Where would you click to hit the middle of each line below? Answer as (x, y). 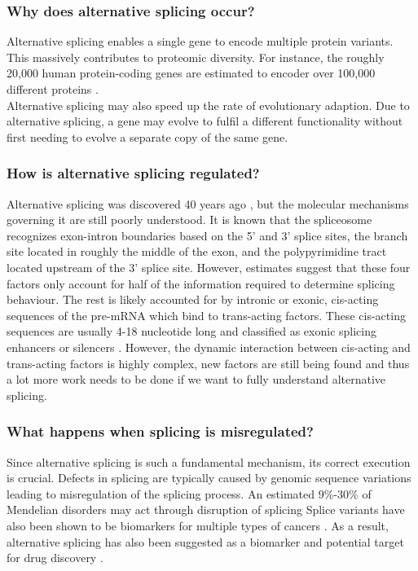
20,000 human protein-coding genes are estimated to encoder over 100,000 (191, 73)
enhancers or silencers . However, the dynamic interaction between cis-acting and (209, 347)
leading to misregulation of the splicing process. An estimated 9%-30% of (189, 493)
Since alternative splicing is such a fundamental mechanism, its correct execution (209, 461)
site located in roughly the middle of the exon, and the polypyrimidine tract (197, 251)
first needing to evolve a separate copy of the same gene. (147, 136)
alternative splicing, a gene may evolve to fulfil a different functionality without (205, 121)
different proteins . (53, 89)
